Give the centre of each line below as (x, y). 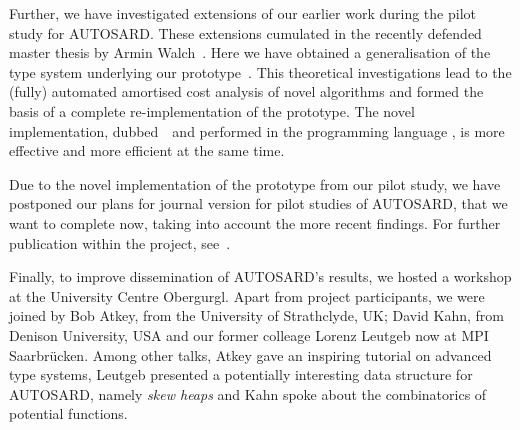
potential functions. (68, 413)
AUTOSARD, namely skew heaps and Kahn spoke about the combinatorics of (248, 393)
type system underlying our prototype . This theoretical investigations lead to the (260, 71)
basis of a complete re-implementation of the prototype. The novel (212, 110)
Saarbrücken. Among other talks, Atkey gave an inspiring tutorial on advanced (250, 354)
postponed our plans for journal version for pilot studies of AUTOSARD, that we (258, 203)
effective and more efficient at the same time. (147, 150)
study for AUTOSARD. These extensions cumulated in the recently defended (245, 32)
